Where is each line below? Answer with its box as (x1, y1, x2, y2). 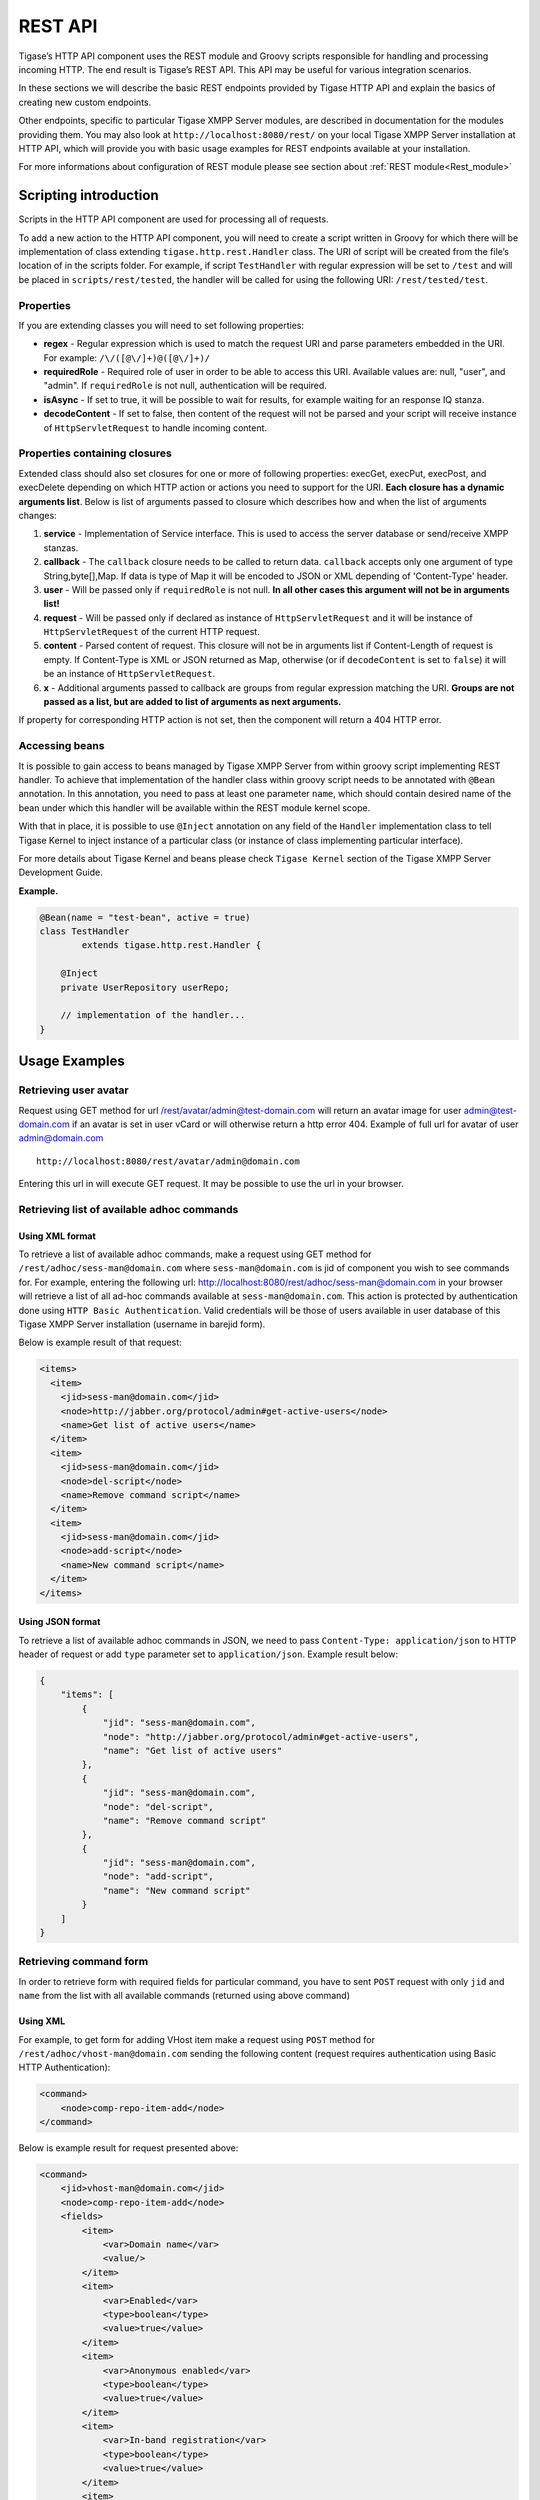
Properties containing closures (18, 446, 172, 460)
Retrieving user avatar (18, 1083, 129, 1097)
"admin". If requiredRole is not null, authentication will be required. (43, 380, 327, 392)
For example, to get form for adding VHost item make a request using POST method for (18, 2033, 375, 2045)
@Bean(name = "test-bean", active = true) (39, 911, 251, 923)
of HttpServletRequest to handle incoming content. (43, 421, 268, 434)
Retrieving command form (18, 1955, 149, 1969)
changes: (18, 509, 57, 521)
